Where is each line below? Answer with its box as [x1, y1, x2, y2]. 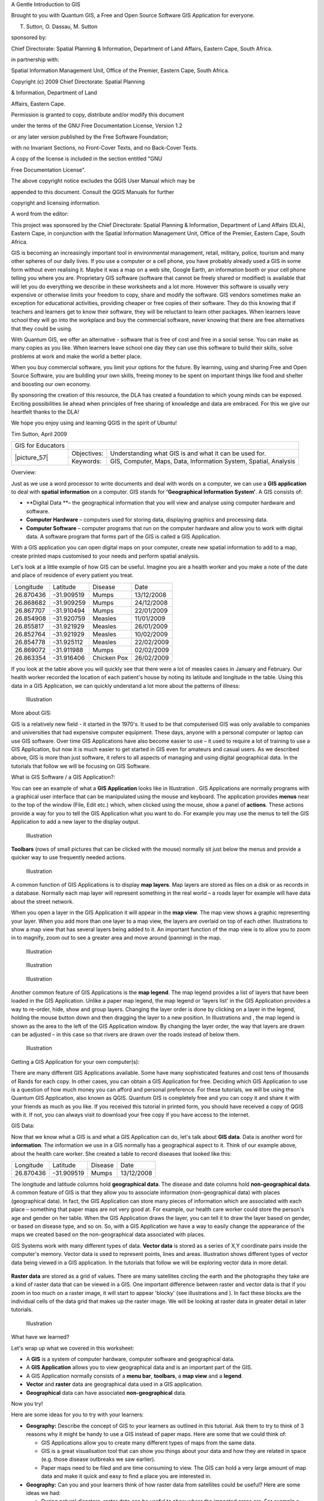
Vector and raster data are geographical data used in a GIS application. [26, 1381, 203, 1388]
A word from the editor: [11, 210, 69, 217]
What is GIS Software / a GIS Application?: [11, 773, 115, 781]
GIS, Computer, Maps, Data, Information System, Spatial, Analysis [110, 457, 295, 465]
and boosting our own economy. [11, 380, 91, 387]
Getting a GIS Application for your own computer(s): [11, 1058, 140, 1065]
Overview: [11, 469, 37, 476]
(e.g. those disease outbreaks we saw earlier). [41, 1456, 156, 1463]
